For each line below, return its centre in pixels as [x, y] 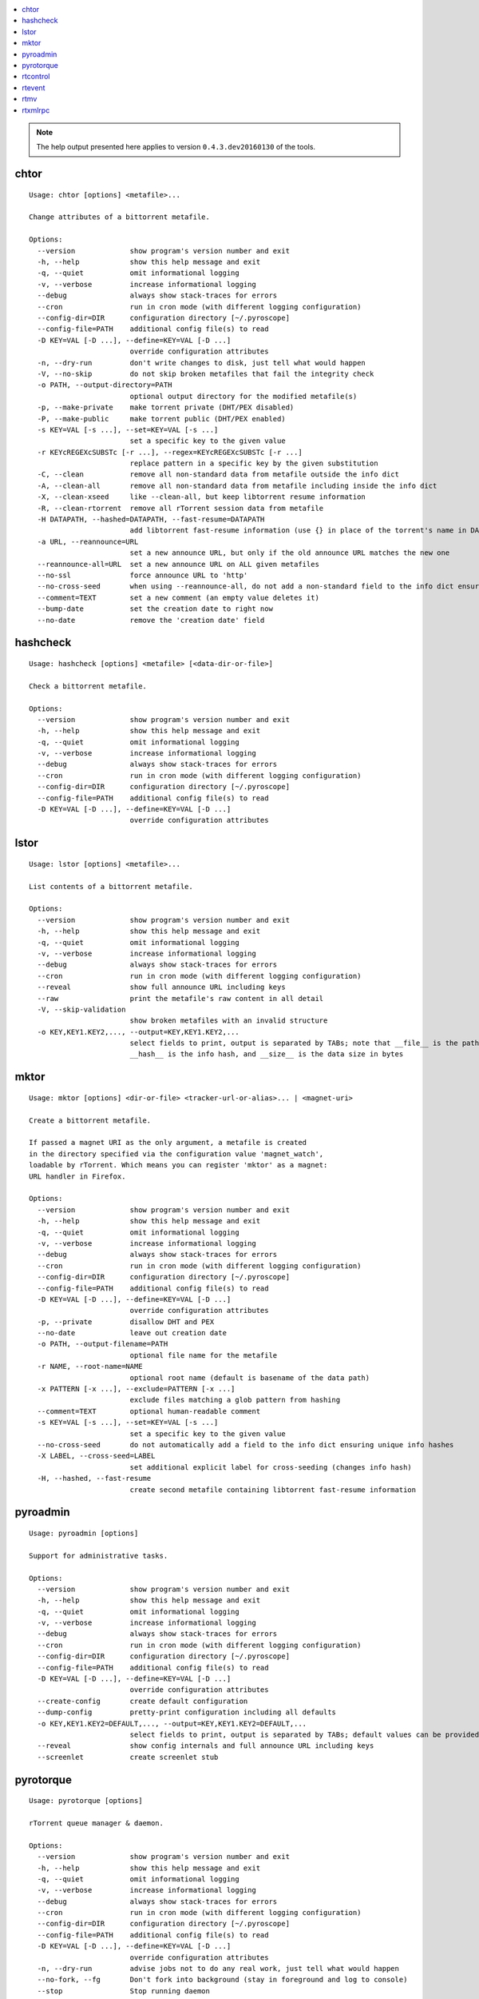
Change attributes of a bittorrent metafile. [120, 217]
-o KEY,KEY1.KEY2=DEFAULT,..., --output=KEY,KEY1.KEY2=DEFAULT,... [172, 1724]
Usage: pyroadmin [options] [84, 1533]
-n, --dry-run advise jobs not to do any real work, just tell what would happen [218, 1969]
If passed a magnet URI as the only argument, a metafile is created [168, 1143]
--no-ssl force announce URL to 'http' [143, 575]
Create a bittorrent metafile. [90, 1120]
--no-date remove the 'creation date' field [151, 620]
